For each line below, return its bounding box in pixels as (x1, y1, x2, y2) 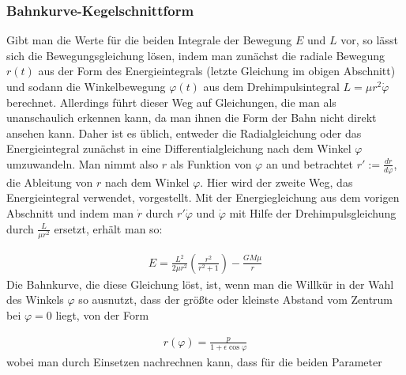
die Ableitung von (6, 173, 93, 190)
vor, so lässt (340, 32, 398, 48)
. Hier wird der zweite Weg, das (200, 173, 353, 190)
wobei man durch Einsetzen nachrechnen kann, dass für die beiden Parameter (6, 353, 382, 369)
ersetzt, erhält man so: (54, 220, 163, 237)
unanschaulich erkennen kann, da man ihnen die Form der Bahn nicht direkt (6, 109, 377, 126)
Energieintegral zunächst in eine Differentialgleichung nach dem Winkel (6, 140, 351, 157)
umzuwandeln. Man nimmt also (6, 155, 159, 172)
